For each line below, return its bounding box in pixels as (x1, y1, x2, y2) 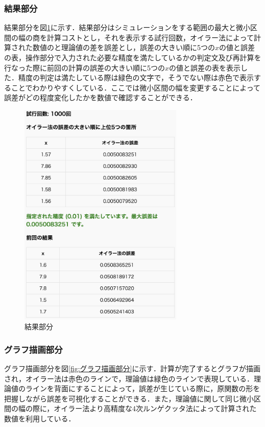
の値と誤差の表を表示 (169, 62, 241, 73)
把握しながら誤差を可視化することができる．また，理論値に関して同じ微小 (4, 393, 254, 403)
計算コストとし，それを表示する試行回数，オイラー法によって (46, 32, 254, 42)
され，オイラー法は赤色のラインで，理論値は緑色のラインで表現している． (4, 373, 254, 384)
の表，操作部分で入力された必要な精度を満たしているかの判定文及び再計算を (4, 52, 261, 62)
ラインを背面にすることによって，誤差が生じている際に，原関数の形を (25, 383, 260, 394)
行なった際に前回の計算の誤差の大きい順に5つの (4, 62, 165, 73)
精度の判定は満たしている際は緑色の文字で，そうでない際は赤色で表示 (18, 72, 254, 83)
